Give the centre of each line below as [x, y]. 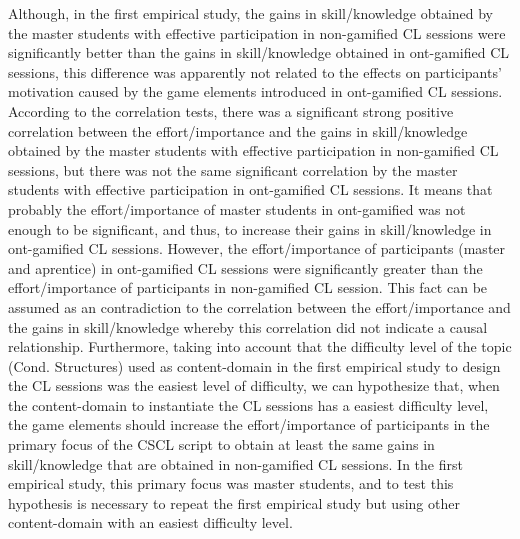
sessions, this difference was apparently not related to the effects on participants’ [255, 71]
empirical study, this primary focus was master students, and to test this [231, 483]
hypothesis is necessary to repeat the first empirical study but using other [234, 502]
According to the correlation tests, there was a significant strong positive [231, 110]
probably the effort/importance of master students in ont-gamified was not [237, 208]
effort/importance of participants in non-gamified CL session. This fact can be [248, 287]
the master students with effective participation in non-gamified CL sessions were [257, 32]
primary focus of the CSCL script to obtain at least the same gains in [221, 444]
